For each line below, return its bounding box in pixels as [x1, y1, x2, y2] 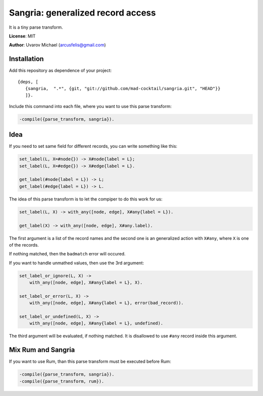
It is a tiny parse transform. [9, 24, 63, 30]
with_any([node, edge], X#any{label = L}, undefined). [29, 321, 163, 326]
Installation [9, 55, 44, 63]
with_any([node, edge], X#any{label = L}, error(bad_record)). [29, 300, 184, 306]
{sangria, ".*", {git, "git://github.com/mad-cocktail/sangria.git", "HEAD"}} [25, 86, 221, 91]
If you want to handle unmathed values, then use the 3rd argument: [9, 260, 144, 266]
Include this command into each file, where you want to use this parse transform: [9, 103, 172, 109]
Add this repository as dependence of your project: [9, 68, 112, 73]
